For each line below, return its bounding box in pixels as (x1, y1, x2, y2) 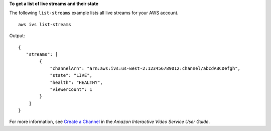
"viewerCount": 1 (50, 86, 93, 92)
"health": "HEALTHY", (50, 79, 103, 85)
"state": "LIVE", (50, 73, 93, 78)
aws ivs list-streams (18, 22, 71, 27)
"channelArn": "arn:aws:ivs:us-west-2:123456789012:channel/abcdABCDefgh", (50, 65, 241, 71)
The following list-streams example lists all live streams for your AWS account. (9, 10, 179, 16)
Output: (9, 33, 25, 39)
